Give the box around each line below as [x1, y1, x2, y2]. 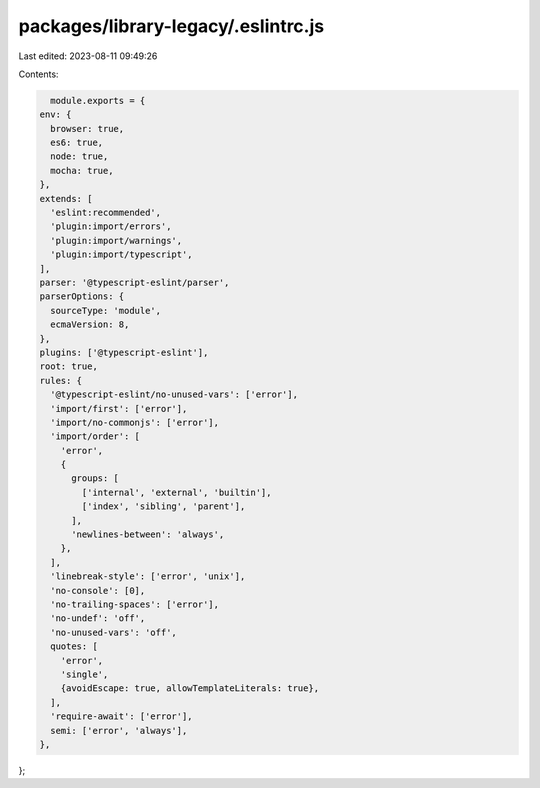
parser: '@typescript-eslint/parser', [39, 277, 230, 288]
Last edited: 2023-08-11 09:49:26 [18, 50, 158, 62]
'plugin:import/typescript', [50, 249, 194, 260]
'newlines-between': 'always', [71, 529, 225, 540]
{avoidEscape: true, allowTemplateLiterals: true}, [60, 683, 320, 694]
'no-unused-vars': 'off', [50, 626, 177, 638]
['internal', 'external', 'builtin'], [81, 486, 272, 498]
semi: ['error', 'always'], [50, 725, 188, 736]
